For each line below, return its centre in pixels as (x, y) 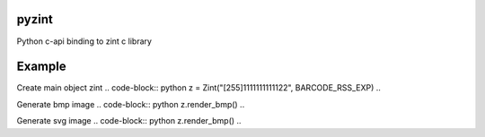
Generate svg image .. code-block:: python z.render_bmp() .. (129, 121)
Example (41, 67)
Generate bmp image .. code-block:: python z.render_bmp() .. (131, 104)
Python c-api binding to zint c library (84, 41)
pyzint (35, 19)
